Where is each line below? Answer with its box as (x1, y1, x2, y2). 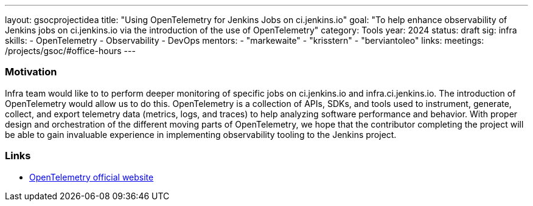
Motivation (5, 66, 57, 78)
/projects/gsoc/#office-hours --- (5, 46, 136, 56)
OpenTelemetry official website (29, 171, 154, 182)
